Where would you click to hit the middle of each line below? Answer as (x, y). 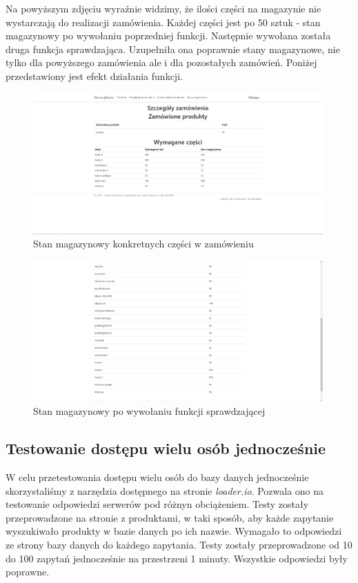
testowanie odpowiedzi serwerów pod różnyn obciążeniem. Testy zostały (157, 504)
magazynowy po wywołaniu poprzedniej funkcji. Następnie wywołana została (168, 35)
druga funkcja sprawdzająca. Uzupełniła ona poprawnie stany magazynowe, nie (173, 49)
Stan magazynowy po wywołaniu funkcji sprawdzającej (149, 411)
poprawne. (28, 572)
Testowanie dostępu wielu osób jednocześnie (166, 448)
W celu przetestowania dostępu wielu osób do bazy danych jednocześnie (157, 477)
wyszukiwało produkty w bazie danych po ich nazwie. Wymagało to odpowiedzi (174, 531)
